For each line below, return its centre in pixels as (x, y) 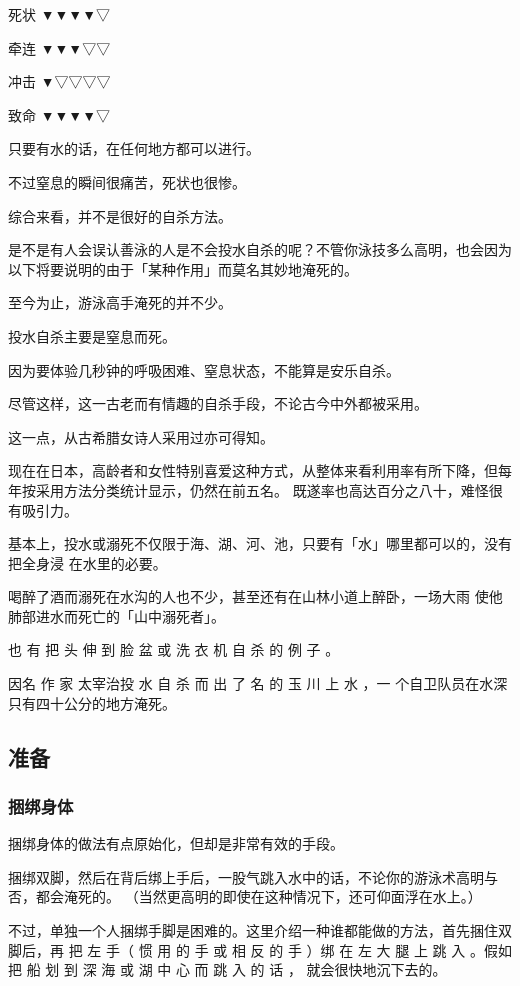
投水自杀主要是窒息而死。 (92, 335)
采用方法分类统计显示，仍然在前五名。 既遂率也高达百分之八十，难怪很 (269, 489)
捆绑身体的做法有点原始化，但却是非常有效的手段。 (176, 843)
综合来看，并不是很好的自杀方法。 (120, 215)
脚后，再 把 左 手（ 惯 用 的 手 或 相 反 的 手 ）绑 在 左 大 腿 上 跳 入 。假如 (260, 949)
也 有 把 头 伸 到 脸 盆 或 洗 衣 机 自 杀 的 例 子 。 (174, 649)
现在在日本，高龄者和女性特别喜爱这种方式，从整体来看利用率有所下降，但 (253, 470)
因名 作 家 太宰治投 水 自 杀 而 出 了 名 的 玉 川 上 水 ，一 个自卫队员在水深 (258, 683)
